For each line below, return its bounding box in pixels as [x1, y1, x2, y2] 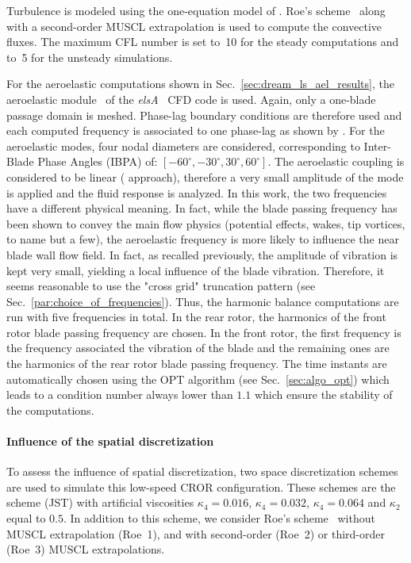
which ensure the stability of [254, 386, 393, 403]
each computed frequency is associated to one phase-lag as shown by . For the [6, 122, 385, 139]
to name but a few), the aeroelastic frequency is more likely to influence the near [6, 231, 399, 247]
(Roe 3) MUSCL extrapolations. [6, 541, 165, 557]
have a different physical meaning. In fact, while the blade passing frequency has [6, 200, 398, 216]
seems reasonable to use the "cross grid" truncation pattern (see [6, 278, 316, 294]
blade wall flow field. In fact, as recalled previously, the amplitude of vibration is [6, 246, 398, 262]
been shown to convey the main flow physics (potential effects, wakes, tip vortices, [6, 215, 405, 232]
